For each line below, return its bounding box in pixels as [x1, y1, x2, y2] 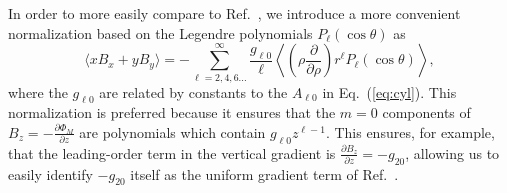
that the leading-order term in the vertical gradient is [8, 142, 336, 163]
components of [382, 102, 471, 123]
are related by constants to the [99, 81, 288, 102]
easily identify [8, 163, 93, 184]
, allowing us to [405, 142, 500, 163]
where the [8, 81, 68, 102]
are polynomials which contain [79, 121, 266, 142]
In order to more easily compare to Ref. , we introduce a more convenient [8, 3, 461, 23]
